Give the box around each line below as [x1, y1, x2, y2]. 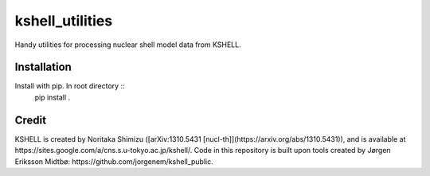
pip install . [34, 92, 71, 102]
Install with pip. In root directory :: [14, 81, 125, 91]
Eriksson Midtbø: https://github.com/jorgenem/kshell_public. [14, 156, 214, 166]
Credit [14, 113, 47, 127]
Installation [14, 61, 72, 74]
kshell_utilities [14, 12, 113, 29]
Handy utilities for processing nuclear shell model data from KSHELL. [14, 40, 242, 49]
